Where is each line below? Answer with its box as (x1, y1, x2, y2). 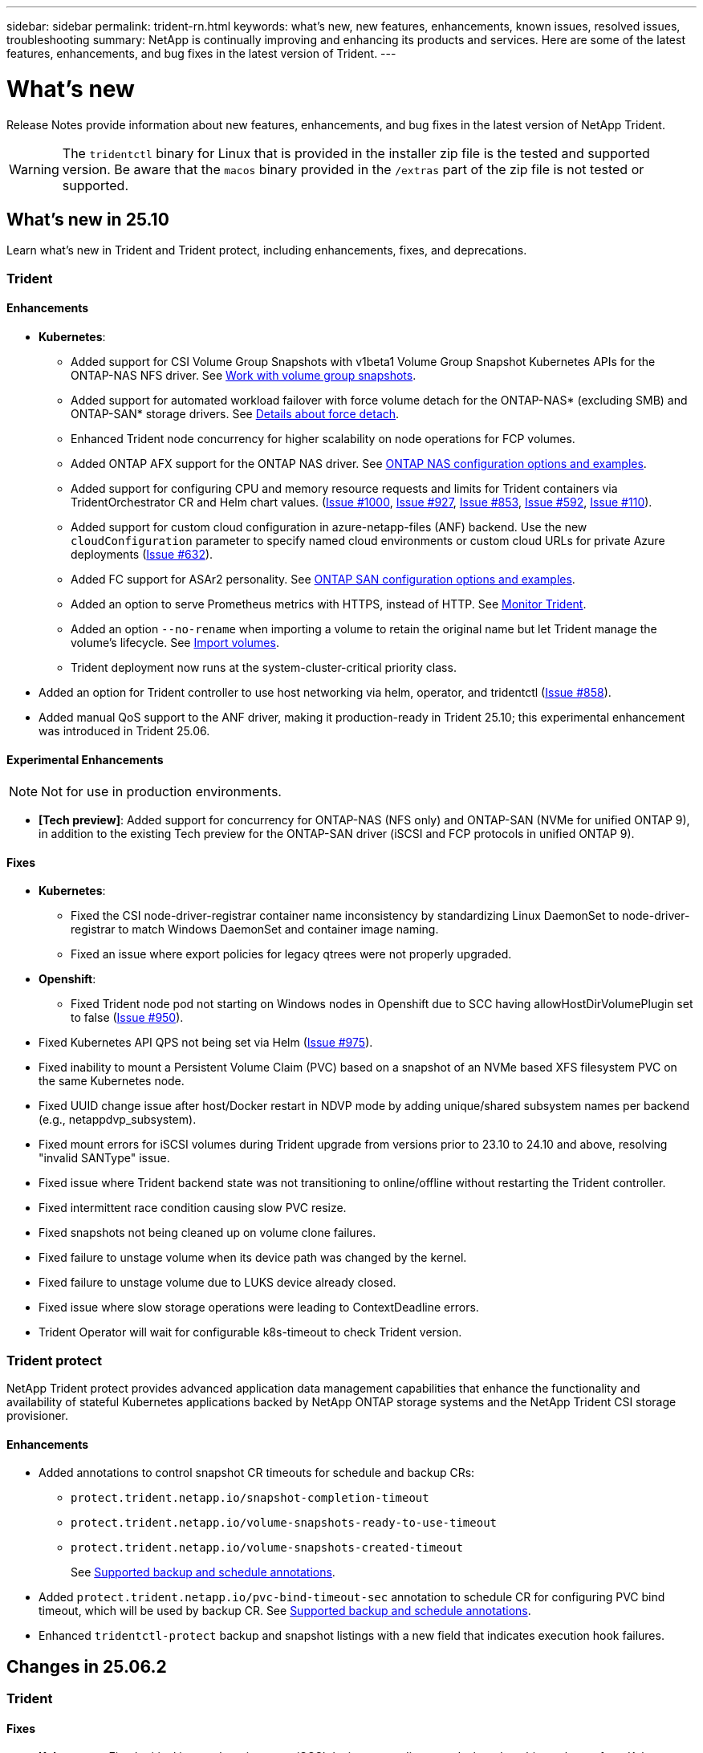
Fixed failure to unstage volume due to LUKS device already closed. (39, 1275, 396, 1290)
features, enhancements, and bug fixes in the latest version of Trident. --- (6, 47, 396, 60)
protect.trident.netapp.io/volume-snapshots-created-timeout (71, 1541, 463, 1555)
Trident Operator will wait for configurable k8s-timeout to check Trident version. (39, 1325, 462, 1340)
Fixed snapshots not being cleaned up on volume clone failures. (39, 1226, 376, 1240)
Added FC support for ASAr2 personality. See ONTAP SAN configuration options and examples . (71, 571, 575, 586)
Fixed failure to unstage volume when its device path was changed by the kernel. (39, 1251, 467, 1265)
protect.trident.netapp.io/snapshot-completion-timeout (71, 1491, 429, 1505)
